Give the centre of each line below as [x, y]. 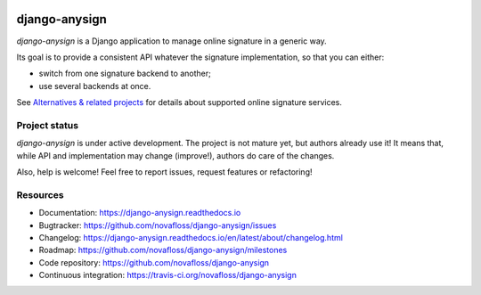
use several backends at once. [95, 86]
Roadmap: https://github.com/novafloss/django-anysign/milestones [163, 250]
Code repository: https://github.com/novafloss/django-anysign [154, 262]
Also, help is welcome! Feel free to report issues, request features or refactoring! [164, 172]
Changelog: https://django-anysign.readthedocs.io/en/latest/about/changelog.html [191, 237]
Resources [40, 194]
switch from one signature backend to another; [125, 74]
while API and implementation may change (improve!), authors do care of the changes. [175, 155]
